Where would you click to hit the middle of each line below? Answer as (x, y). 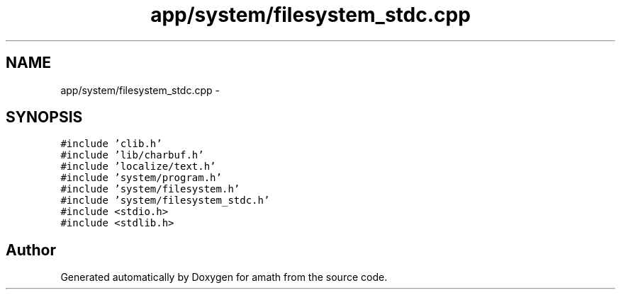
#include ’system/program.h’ (141, 178)
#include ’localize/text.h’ (138, 167)
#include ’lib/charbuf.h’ (132, 155)
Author (31, 250)
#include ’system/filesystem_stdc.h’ (165, 201)
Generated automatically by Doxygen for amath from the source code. (224, 277)
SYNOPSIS (44, 117)
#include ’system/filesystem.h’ (150, 189)
